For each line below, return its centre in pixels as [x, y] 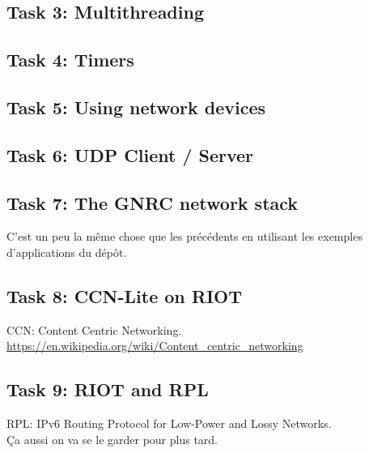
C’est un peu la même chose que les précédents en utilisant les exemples [184, 236]
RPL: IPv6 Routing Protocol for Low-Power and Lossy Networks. [169, 423]
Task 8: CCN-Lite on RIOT [124, 295]
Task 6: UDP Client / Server [130, 154]
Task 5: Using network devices [136, 107]
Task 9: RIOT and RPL [108, 389]
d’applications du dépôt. [67, 252]
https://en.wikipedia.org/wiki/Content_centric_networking [155, 346]
